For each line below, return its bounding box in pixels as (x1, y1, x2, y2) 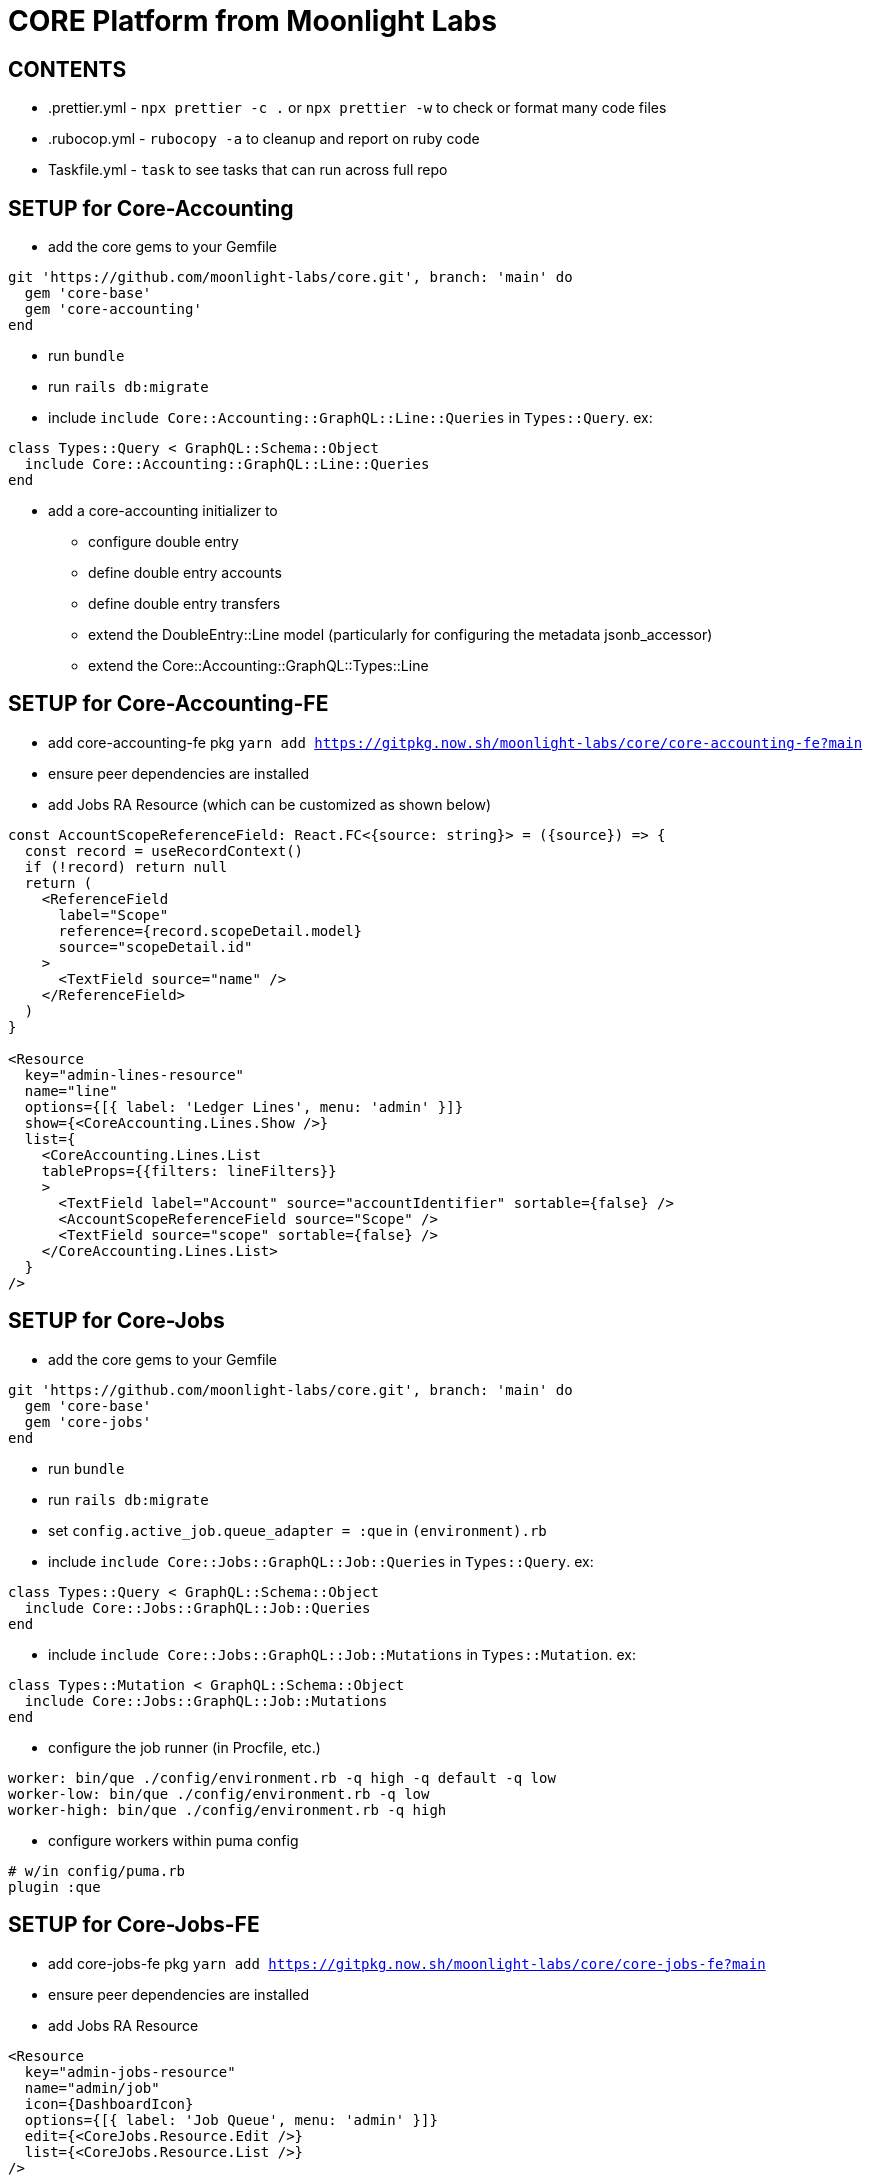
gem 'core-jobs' (24, 1413, 152, 1430)
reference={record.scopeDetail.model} (58, 922, 363, 939)
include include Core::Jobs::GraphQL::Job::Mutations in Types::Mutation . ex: (48, 1645, 636, 1663)
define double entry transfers (88, 595, 281, 613)
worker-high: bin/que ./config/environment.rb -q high (8, 1801, 447, 1818)
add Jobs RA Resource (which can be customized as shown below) (48, 795, 492, 813)
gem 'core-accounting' (24, 301, 202, 318)
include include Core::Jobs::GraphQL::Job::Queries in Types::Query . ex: (48, 1552, 594, 1570)
